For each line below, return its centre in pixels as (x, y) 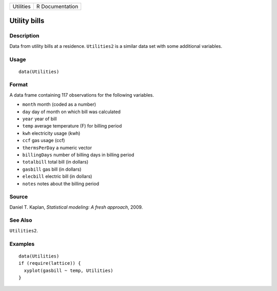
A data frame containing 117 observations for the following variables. (82, 95)
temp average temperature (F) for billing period (72, 126)
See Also (21, 220)
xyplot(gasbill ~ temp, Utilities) (69, 270)
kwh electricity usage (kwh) (51, 133)
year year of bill (39, 119)
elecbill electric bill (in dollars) (57, 176)
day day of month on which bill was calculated (71, 112)
